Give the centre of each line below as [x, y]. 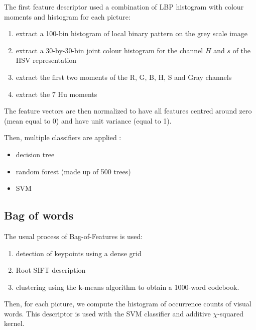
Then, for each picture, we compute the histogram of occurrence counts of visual [128, 304]
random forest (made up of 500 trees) [73, 171]
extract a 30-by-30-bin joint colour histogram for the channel [109, 50]
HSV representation [46, 60]
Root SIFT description [51, 270]
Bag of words [39, 215]
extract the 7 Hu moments [56, 94]
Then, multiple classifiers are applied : [63, 137]
